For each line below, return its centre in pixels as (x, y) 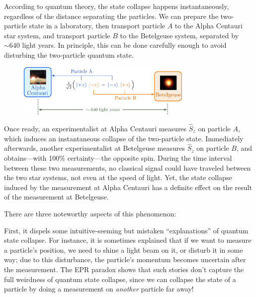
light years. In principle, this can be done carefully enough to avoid (124, 45)
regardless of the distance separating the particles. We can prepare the (111, 16)
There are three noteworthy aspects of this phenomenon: (90, 213)
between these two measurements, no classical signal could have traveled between (128, 167)
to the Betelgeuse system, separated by (179, 35)
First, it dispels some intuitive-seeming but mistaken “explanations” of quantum (126, 230)
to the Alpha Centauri (209, 26)
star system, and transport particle (57, 35)
